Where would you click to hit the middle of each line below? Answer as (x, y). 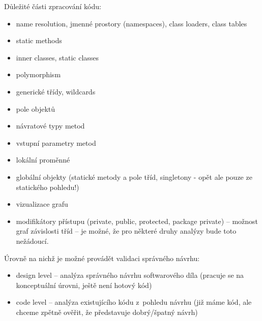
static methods (39, 40)
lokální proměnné (43, 160)
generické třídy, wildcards (56, 91)
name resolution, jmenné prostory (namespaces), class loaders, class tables (132, 23)
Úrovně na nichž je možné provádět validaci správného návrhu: (102, 258)
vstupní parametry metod (56, 142)
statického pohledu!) (48, 187)
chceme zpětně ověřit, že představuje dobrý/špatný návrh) (107, 312)
